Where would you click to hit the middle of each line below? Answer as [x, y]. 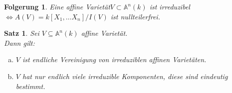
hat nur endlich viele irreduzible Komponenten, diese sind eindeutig [125, 76]
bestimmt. [30, 86]
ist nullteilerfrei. [135, 16]
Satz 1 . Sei [22, 33]
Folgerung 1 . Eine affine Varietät [57, 6]
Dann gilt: [19, 43]
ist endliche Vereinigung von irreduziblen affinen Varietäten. [114, 59]
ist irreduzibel [170, 6]
